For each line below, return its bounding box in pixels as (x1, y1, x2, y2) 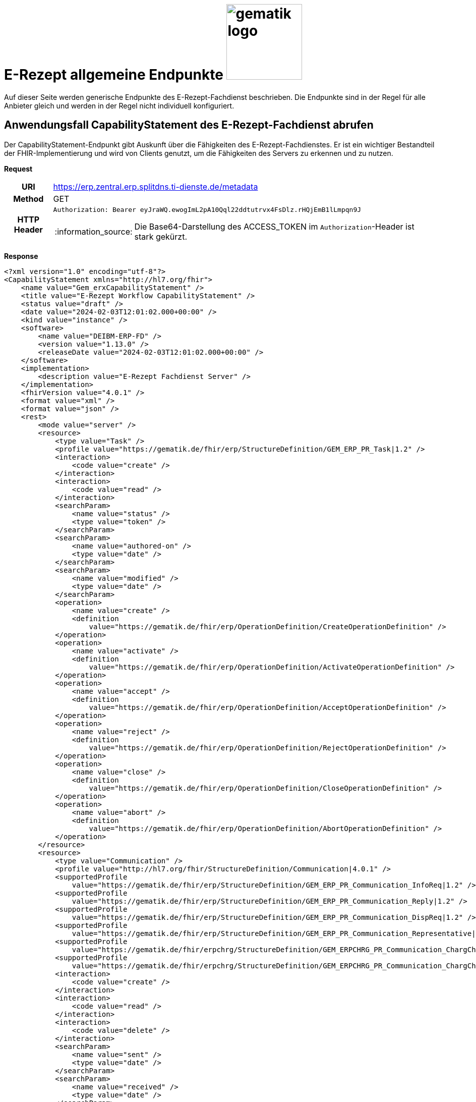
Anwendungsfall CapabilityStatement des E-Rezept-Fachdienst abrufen (4, 119, 374, 132)
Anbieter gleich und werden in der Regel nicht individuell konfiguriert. (4, 101, 234, 110)
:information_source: (54, 226, 133, 237)
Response (4, 251, 38, 260)
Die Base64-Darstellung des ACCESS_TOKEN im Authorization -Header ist (134, 221, 414, 232)
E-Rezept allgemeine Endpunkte (4, 66, 223, 83)
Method (13, 193, 44, 204)
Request (4, 164, 33, 173)
